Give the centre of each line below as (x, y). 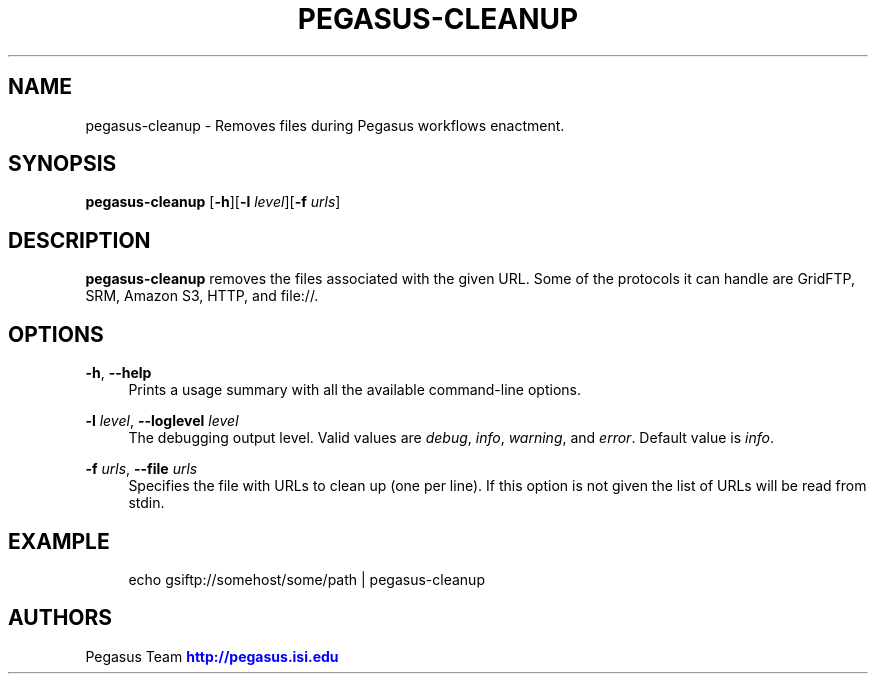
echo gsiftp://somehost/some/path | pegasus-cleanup (306, 579)
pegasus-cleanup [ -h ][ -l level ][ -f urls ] (213, 202)
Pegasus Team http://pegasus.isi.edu (212, 656)
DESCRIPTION (79, 240)
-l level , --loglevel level (162, 421)
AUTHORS (60, 618)
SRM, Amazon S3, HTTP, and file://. (202, 296)
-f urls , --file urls (141, 469)
